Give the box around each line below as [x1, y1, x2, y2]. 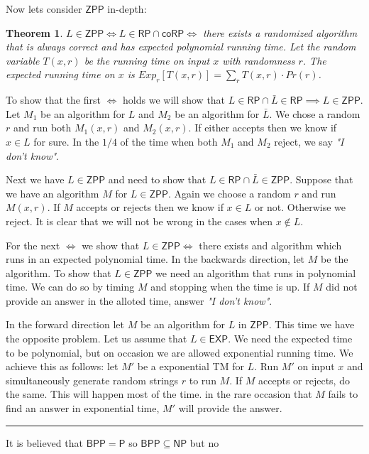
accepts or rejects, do [258, 372, 350, 387]
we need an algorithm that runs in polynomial [155, 265, 356, 280]
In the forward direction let [6, 317, 124, 332]
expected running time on [6, 67, 115, 82]
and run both [13, 120, 72, 135]
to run [189, 372, 216, 387]
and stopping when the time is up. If [150, 279, 310, 294]
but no [189, 435, 219, 450]
